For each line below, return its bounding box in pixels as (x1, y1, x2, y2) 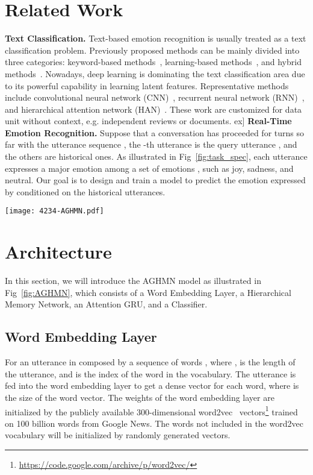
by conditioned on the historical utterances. (5, 185, 166, 198)
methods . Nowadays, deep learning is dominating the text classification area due (5, 67, 305, 80)
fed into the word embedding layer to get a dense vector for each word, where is (5, 379, 299, 392)
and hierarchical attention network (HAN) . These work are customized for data (5, 102, 302, 115)
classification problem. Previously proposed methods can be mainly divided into (5, 43, 300, 56)
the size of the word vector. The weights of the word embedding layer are (5, 391, 274, 403)
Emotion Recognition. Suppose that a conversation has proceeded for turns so (5, 126, 304, 139)
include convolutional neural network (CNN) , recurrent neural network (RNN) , (5, 91, 305, 104)
